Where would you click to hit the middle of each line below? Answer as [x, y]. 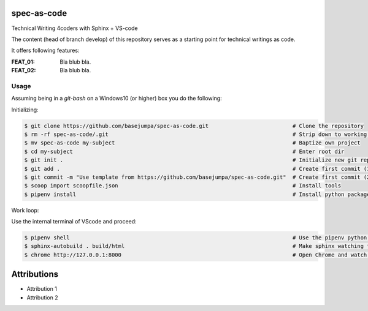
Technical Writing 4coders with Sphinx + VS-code [75, 28]
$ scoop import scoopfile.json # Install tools [183, 186]
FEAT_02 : [24, 70]
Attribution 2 [42, 298]
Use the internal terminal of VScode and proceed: [74, 222]
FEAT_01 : [23, 62]
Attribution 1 [42, 289]
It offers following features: [45, 51]
